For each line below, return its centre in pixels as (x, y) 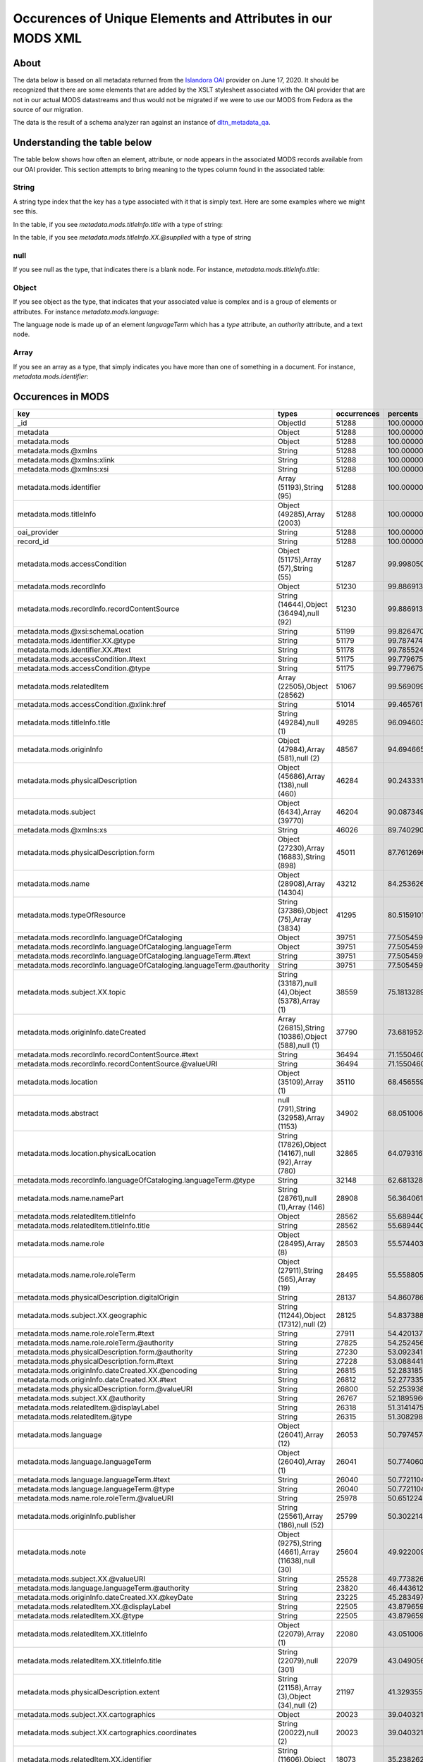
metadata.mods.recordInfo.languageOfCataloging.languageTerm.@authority (144, 965)
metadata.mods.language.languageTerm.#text (94, 1479)
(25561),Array (300, 1516)
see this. (25, 211)
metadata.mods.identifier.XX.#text (74, 650)
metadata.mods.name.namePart (70, 1198)
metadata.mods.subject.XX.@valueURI (81, 1579)
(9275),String (300, 1543)
